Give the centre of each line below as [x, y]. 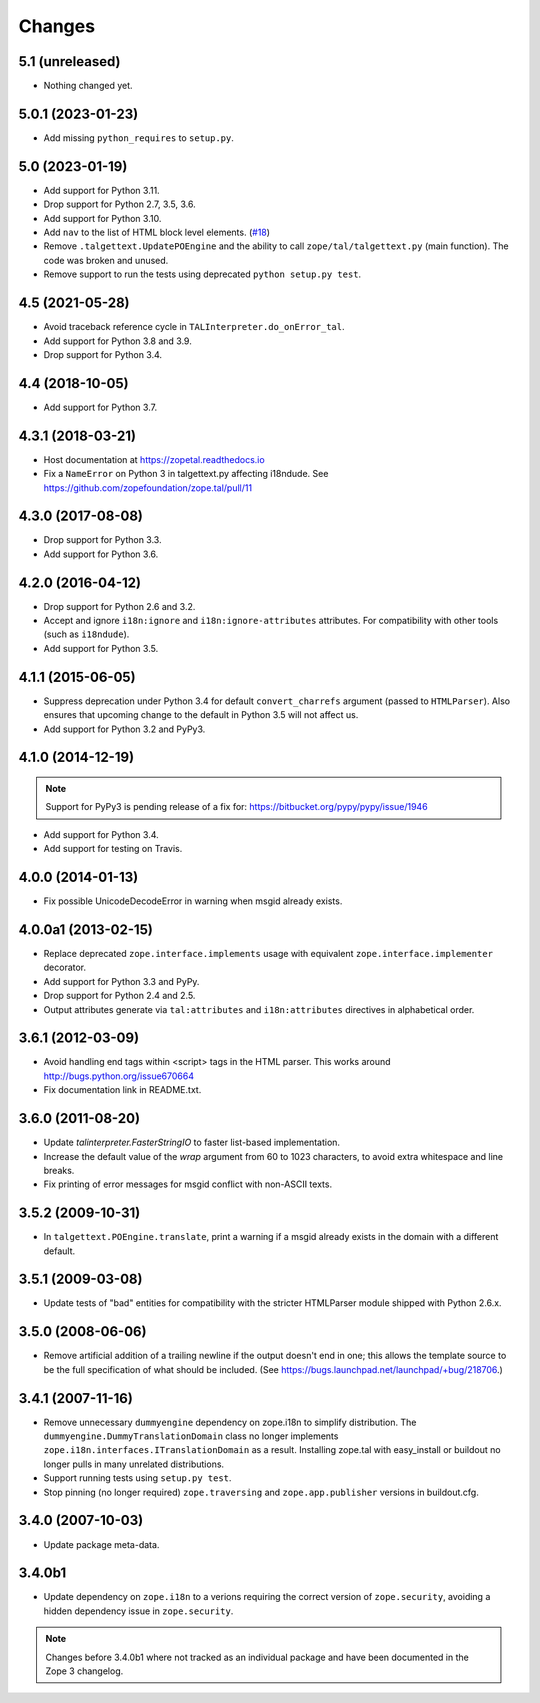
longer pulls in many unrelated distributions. [134, 1464]
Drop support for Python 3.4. [103, 354]
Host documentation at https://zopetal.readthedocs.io [154, 459]
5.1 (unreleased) [69, 61]
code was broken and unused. [106, 260]
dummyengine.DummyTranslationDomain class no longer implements [191, 1436]
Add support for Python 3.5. [101, 648]
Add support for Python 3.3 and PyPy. [121, 981]
